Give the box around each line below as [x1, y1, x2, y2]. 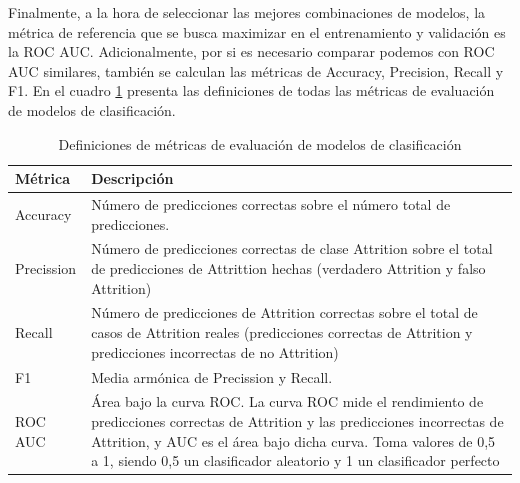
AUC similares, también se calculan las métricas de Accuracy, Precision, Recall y [8, 60, 504, 81]
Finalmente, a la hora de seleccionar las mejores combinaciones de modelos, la [8, 2, 486, 22]
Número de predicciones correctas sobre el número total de [91, 194, 451, 214]
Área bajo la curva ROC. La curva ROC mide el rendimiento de [91, 391, 484, 412]
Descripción [91, 168, 174, 189]
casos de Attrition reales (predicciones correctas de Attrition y [91, 322, 473, 343]
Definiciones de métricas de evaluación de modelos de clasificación [58, 133, 462, 154]
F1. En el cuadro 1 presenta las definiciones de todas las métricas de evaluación [8, 80, 495, 101]
